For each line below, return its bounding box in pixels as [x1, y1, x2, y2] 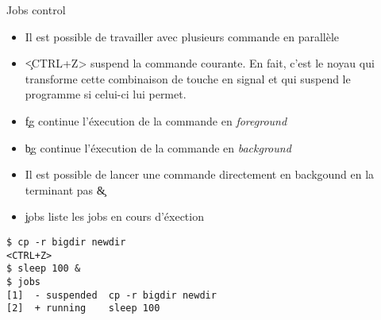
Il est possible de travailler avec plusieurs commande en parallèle [25, 28, 340, 44]
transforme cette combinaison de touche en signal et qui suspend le [25, 70, 351, 87]
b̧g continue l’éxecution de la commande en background [25, 139, 291, 156]
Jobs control [6, 2, 66, 17]
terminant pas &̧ [25, 181, 106, 198]
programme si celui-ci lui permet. [25, 86, 187, 102]
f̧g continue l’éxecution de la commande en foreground [25, 112, 287, 129]
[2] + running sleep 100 [6, 303, 160, 314]
